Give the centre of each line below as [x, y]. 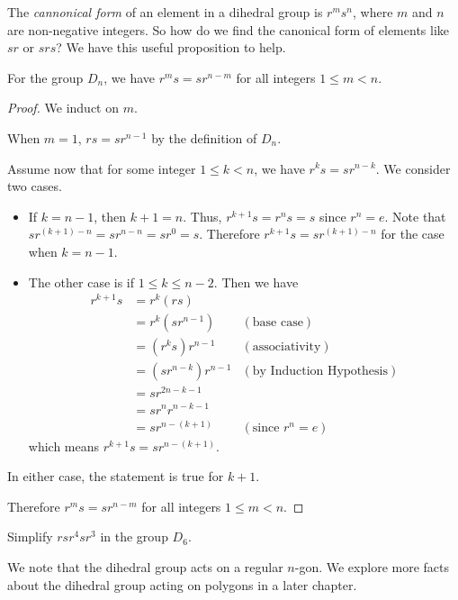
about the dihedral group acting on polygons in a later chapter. [182, 584]
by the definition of [204, 137]
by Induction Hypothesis [320, 372]
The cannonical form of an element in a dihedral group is [165, 12]
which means [64, 445]
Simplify [30, 536]
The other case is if [81, 282]
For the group [45, 77]
